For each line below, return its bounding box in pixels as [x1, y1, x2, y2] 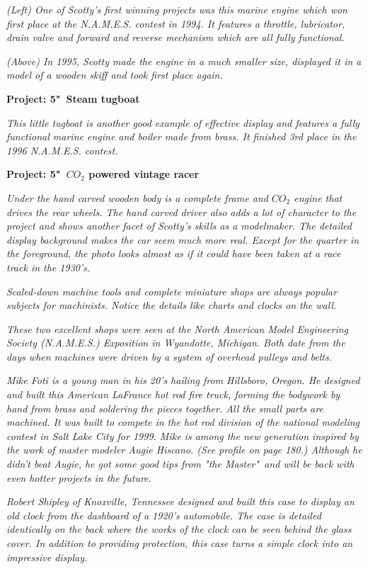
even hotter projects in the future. [6, 470, 151, 485]
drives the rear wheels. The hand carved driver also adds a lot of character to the [6, 204, 357, 219]
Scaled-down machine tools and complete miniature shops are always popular [6, 283, 338, 298]
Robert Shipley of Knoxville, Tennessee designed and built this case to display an [6, 494, 355, 509]
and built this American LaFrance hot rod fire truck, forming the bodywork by [6, 387, 340, 402]
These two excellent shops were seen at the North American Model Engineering [6, 321, 349, 336]
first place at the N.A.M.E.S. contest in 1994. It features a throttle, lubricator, [6, 16, 345, 30]
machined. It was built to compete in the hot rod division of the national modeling [6, 415, 360, 429]
